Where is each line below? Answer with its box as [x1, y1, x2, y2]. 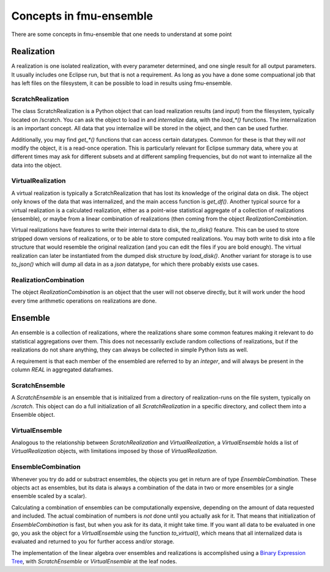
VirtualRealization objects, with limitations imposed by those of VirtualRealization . [11, 447, 218, 455]
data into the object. [11, 161, 62, 169]
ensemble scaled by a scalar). [11, 493, 87, 500]
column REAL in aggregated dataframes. [11, 365, 114, 373]
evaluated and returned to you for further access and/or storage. [11, 538, 175, 545]
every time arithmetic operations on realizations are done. [11, 297, 157, 304]
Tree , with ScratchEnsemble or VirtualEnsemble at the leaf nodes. [11, 558, 177, 565]
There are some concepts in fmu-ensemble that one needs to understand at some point [11, 31, 232, 38]
